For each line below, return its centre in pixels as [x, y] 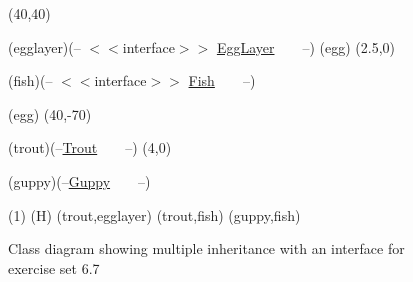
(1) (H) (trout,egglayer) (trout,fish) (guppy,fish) [154, 214]
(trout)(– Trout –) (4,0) [90, 147]
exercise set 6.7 [54, 267]
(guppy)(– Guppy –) [79, 180]
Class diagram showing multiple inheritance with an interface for [206, 248]
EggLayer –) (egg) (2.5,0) [306, 46]
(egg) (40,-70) [50, 113]
